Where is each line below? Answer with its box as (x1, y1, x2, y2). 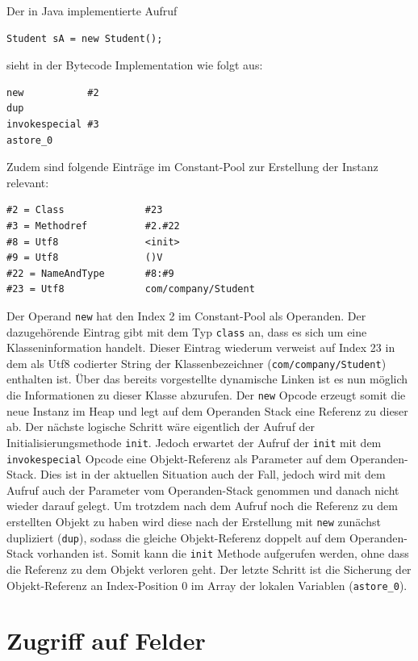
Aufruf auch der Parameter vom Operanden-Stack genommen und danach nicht (6, 481, 399, 498)
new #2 (6, 86, 99, 98)
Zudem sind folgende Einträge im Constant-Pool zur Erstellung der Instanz (6, 158, 378, 175)
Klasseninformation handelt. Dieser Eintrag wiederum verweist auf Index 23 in (6, 339, 395, 356)
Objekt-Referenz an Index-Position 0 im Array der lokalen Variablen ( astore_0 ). (6, 576, 408, 593)
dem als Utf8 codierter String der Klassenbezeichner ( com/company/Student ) (6, 354, 387, 371)
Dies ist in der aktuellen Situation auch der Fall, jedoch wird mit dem (40, 466, 386, 483)
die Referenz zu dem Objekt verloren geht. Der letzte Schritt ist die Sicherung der (6, 560, 412, 577)
